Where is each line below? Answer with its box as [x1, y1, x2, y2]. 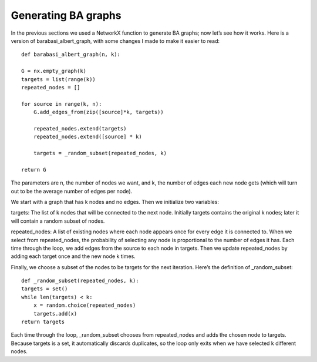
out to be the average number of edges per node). [11, 187, 133, 195]
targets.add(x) [33, 310, 77, 317]
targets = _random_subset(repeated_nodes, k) [33, 150, 167, 157]
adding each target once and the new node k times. [11, 253, 136, 260]
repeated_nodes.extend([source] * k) [33, 133, 142, 140]
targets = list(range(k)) [21, 76, 96, 82]
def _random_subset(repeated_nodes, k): [21, 277, 139, 284]
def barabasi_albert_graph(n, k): [21, 51, 120, 58]
